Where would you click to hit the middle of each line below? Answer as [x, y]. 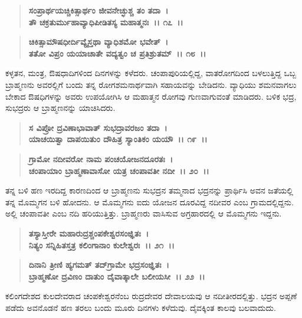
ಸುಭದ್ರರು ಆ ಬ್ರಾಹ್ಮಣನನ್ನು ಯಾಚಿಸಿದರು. [60, 108]
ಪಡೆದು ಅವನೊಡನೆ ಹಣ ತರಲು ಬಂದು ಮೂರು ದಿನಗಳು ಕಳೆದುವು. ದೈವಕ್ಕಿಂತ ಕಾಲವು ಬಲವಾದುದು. [141, 307]
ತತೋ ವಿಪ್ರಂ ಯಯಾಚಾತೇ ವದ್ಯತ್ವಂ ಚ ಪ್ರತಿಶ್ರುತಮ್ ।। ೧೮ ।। [117, 53]
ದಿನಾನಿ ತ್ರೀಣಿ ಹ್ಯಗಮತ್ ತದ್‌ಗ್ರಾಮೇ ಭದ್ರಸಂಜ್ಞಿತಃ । [99, 265]
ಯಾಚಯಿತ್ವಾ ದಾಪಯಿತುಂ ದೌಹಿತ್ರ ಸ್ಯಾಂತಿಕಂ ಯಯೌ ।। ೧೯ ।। [118, 139]
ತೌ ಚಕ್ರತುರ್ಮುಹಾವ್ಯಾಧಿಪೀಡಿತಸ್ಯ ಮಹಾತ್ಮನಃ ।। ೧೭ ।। [106, 22]
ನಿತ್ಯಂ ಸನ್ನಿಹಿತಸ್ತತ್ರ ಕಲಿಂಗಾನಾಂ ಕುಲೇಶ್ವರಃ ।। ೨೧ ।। [101, 245]
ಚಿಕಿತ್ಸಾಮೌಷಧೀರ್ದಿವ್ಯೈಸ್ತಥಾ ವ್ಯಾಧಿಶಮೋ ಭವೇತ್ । [99, 42]
